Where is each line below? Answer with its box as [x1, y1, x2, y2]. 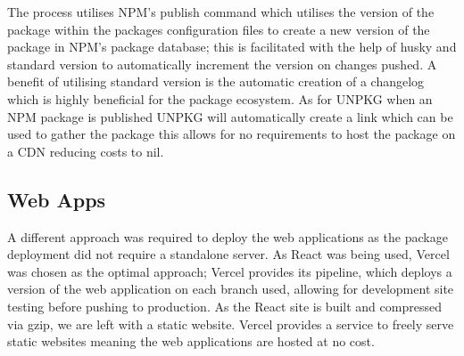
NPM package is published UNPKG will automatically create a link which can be [7, 107, 453, 125]
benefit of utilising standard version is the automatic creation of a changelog [7, 72, 425, 91]
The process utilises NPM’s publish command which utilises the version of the [7, 3, 435, 20]
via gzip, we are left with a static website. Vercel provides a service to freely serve [7, 314, 454, 333]
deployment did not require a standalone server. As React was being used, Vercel [7, 245, 450, 263]
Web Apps [7, 185, 106, 213]
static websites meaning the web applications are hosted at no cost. [7, 332, 375, 351]
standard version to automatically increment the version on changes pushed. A [7, 54, 437, 73]
